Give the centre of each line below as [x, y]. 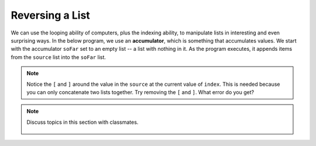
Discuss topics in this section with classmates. [83, 122]
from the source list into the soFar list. [59, 57]
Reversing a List [50, 15]
